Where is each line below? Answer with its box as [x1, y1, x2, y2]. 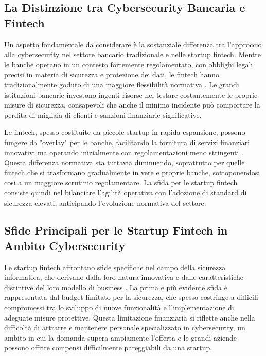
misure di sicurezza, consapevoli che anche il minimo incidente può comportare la [4, 99, 260, 110]
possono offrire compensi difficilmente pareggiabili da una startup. [4, 342, 212, 353]
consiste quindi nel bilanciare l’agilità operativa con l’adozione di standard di [4, 187, 247, 198]
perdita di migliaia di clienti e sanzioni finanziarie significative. [4, 109, 202, 120]
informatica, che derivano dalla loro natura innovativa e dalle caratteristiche [4, 272, 244, 282]
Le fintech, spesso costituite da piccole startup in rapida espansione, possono [4, 127, 245, 137]
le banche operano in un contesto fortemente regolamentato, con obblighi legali [4, 59, 253, 69]
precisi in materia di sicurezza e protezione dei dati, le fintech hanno [4, 69, 219, 80]
